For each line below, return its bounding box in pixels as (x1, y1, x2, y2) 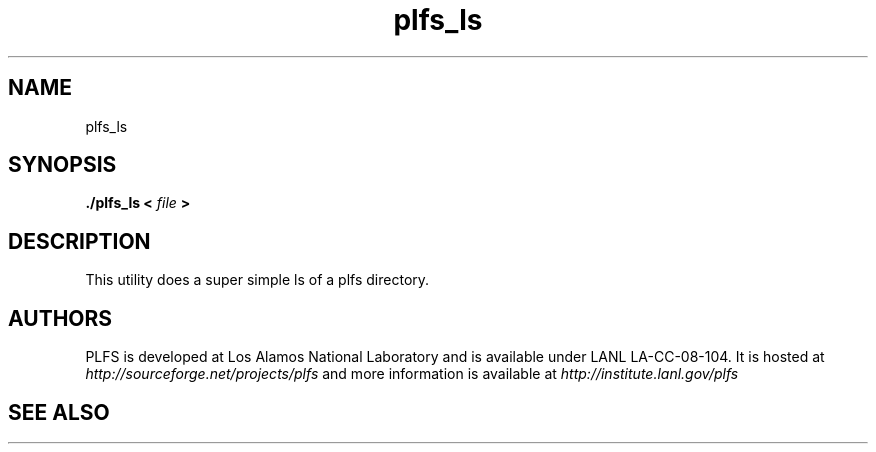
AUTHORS (8, 305, 113, 331)
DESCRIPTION (8, 228, 151, 254)
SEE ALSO (8, 399, 110, 425)
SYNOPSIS (8, 152, 117, 178)
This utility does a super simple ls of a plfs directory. (85, 271, 430, 289)
